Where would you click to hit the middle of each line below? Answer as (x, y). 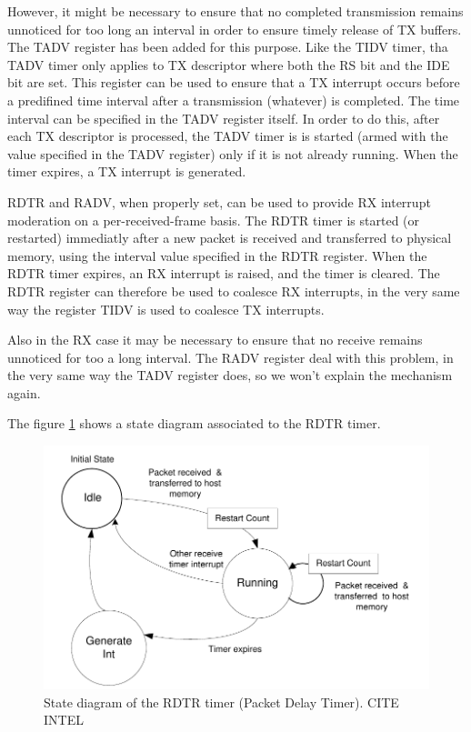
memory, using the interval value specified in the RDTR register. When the (217, 255)
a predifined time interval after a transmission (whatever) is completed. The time (234, 100)
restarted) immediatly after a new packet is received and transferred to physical (230, 238)
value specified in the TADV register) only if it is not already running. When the (233, 153)
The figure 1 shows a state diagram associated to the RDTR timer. (194, 423)
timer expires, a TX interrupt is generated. (127, 171)
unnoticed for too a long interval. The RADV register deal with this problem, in (230, 357)
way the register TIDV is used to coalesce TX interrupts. (166, 309)
